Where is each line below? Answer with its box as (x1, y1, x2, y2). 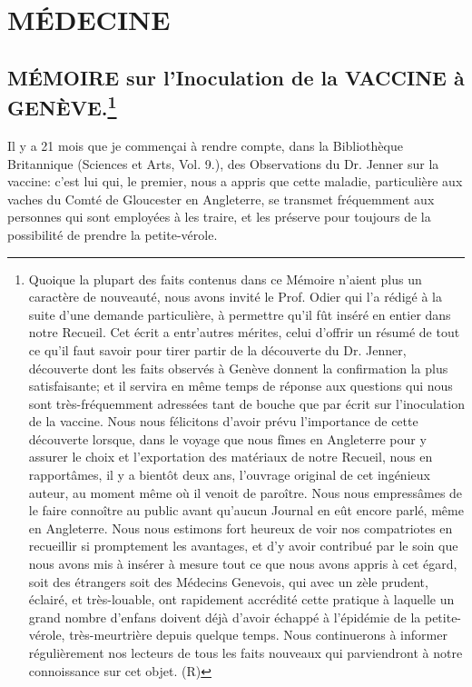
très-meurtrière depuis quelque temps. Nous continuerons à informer (69, 625, 447, 644)
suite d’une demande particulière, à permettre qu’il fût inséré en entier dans (28, 304, 451, 324)
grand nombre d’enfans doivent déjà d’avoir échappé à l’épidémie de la (28, 607, 421, 626)
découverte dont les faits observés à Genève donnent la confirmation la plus (28, 358, 448, 377)
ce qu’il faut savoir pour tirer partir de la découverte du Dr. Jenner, (28, 340, 407, 359)
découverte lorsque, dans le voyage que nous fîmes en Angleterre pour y (28, 429, 427, 448)
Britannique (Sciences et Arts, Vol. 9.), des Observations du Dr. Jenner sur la (7, 154, 439, 173)
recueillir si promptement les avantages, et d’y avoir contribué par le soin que (28, 536, 458, 555)
